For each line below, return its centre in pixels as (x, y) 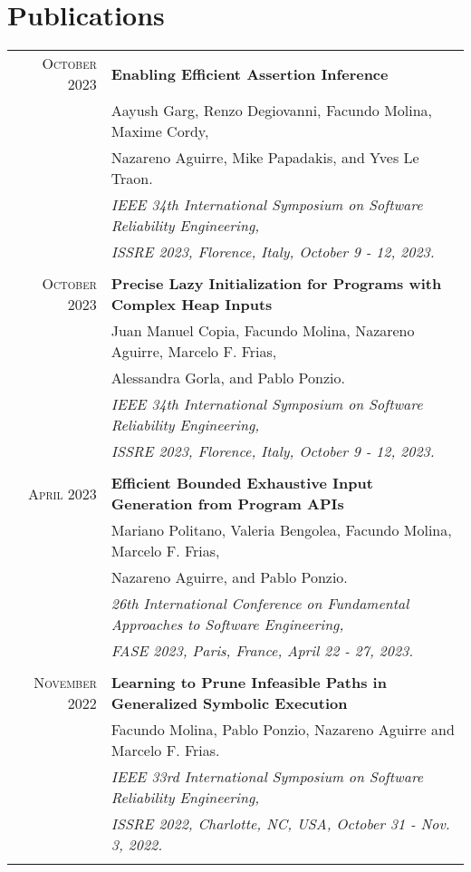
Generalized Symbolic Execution (229, 703)
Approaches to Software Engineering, (227, 625)
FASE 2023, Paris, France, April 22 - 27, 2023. (262, 651)
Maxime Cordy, (160, 131)
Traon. (132, 179)
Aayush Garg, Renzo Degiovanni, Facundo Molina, (272, 111)
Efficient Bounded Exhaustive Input (242, 483)
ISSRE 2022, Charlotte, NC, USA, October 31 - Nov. (280, 824)
